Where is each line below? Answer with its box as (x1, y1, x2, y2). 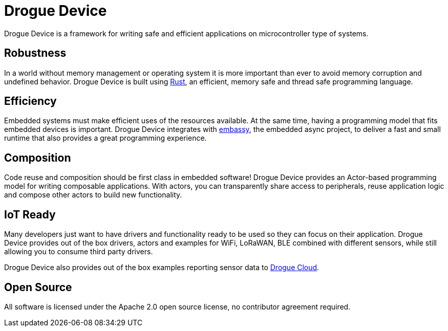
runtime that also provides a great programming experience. (4, 134, 207, 143)
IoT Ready (4, 208, 56, 221)
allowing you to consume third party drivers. (4, 247, 153, 256)
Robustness (4, 47, 67, 60)
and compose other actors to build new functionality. (4, 190, 182, 200)
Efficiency (4, 95, 57, 108)
